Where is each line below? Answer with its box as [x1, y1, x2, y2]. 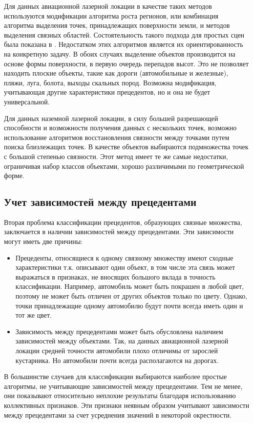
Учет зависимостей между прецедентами [4, 194, 197, 209]
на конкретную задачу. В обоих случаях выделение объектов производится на [4, 48, 235, 59]
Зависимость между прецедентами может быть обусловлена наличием [15, 326, 223, 336]
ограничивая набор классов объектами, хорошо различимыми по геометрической [4, 161, 244, 171]
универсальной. [4, 96, 50, 106]
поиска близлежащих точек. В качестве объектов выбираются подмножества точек [4, 141, 249, 152]
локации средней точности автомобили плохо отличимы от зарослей [15, 345, 218, 356]
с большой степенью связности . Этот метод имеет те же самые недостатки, [4, 151, 228, 161]
